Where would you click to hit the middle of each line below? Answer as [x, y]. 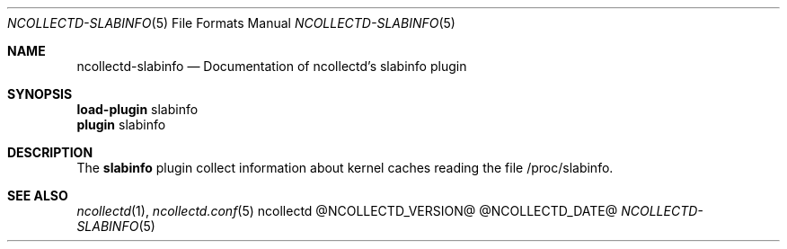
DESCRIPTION [50, 152]
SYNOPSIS [40, 94]
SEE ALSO [38, 196]
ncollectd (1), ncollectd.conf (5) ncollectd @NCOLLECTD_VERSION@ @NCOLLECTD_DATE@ [347, 211]
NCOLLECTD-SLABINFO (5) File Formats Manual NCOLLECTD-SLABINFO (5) [231, 23]
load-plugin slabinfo [137, 109]
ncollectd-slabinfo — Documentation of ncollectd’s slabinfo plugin [272, 66]
